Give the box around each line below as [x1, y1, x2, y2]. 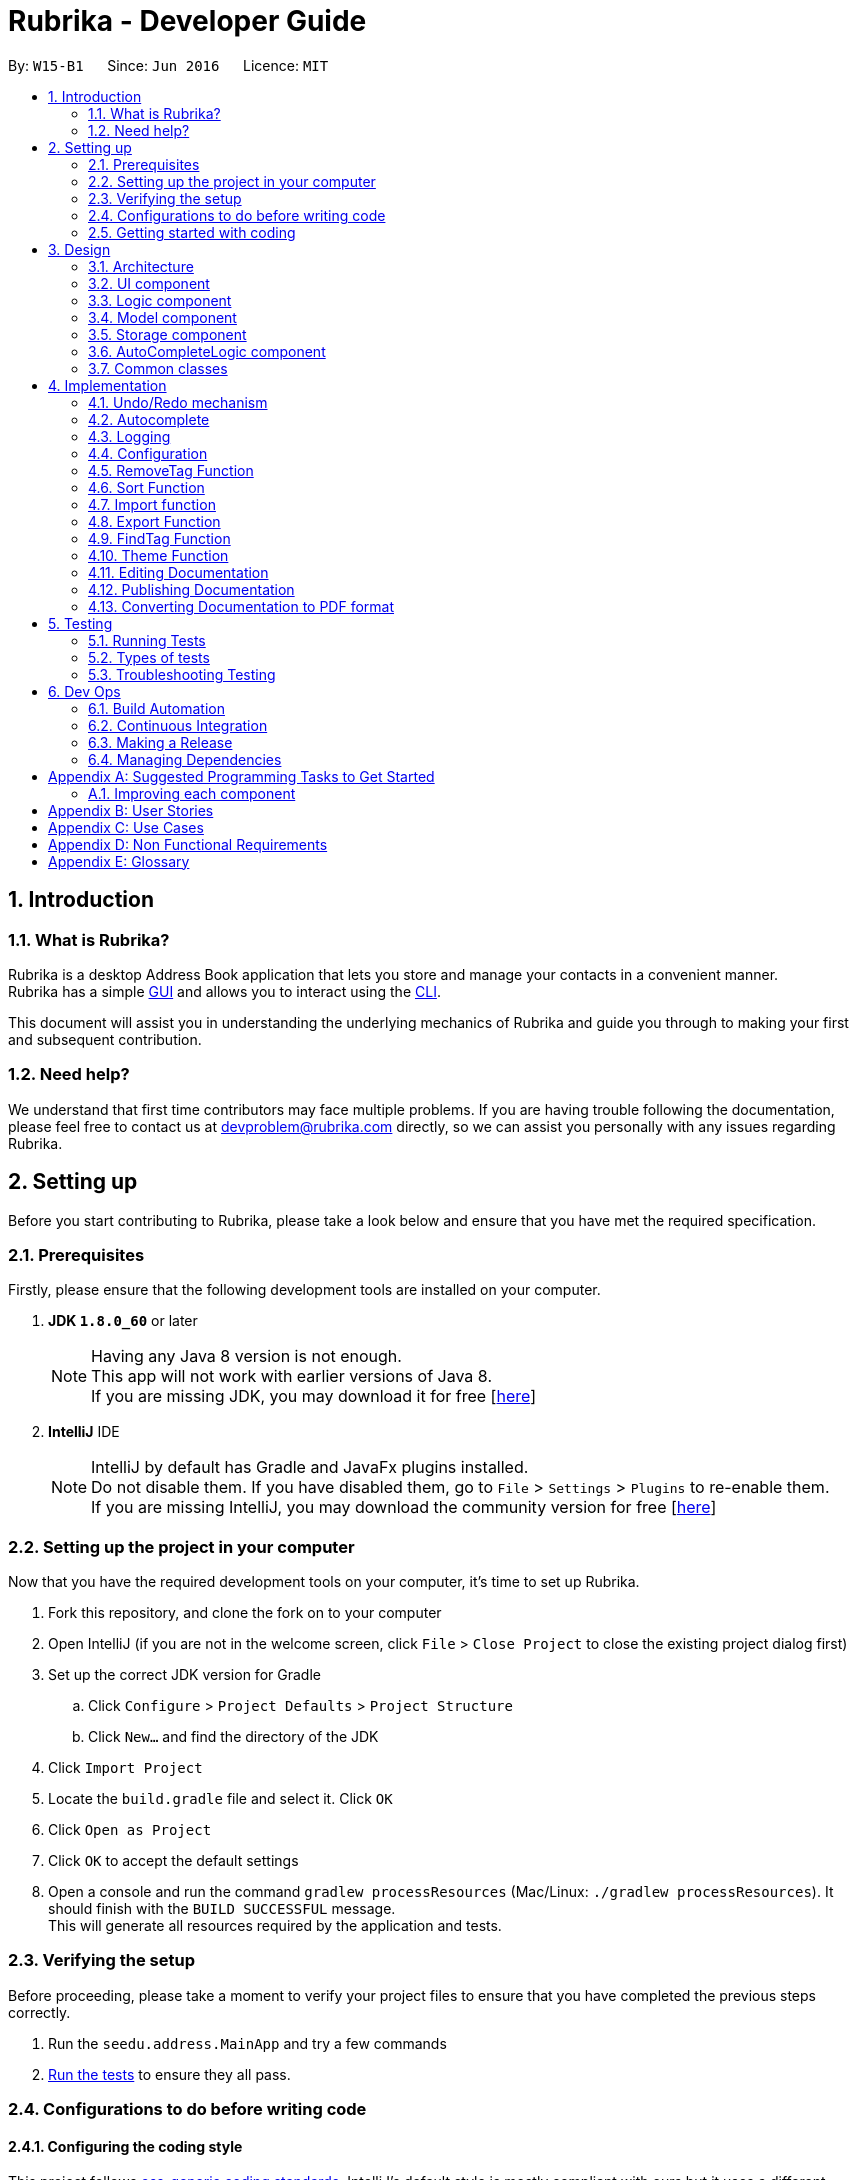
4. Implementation [48, 376, 167, 394]
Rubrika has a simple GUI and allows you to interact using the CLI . [8, 982, 441, 1000]
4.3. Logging [88, 427, 171, 445]
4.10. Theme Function [88, 546, 229, 564]
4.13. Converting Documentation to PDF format [88, 597, 395, 615]
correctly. [8, 2003, 71, 2021]
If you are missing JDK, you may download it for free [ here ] [91, 1386, 536, 1407]
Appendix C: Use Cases [48, 818, 204, 836]
